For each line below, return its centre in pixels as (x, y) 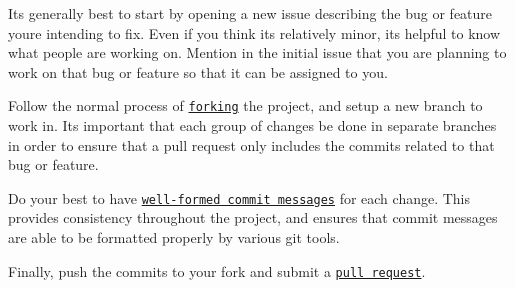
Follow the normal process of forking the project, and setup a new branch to (245, 105)
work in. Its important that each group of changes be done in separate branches (252, 125)
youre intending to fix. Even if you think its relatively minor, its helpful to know (254, 32)
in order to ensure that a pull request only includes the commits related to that (251, 144)
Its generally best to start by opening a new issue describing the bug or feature (250, 13)
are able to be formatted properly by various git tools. (174, 237)
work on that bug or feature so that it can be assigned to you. (198, 71)
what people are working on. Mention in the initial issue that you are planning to (257, 52)
